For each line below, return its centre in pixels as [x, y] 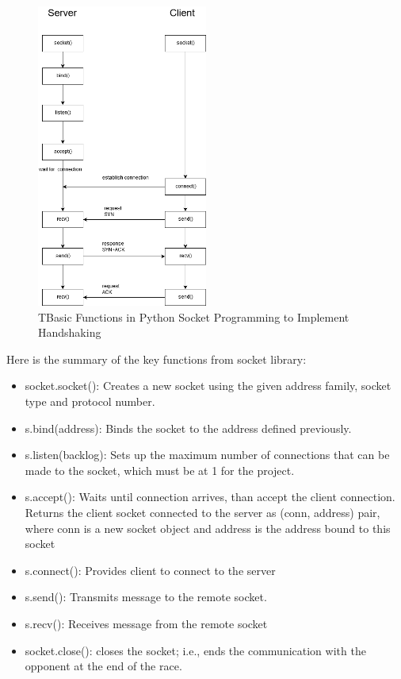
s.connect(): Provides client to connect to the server [150, 570]
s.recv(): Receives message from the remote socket [146, 623]
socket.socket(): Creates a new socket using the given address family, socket [208, 386]
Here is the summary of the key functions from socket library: [157, 359]
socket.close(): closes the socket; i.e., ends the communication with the [195, 650]
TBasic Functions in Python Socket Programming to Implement [194, 316]
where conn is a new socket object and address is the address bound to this [208, 528]
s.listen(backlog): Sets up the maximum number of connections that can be [207, 455]
